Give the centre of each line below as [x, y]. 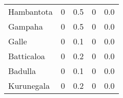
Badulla [22, 71]
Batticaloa [27, 56]
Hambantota [30, 11]
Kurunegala [29, 85]
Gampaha [26, 26]
